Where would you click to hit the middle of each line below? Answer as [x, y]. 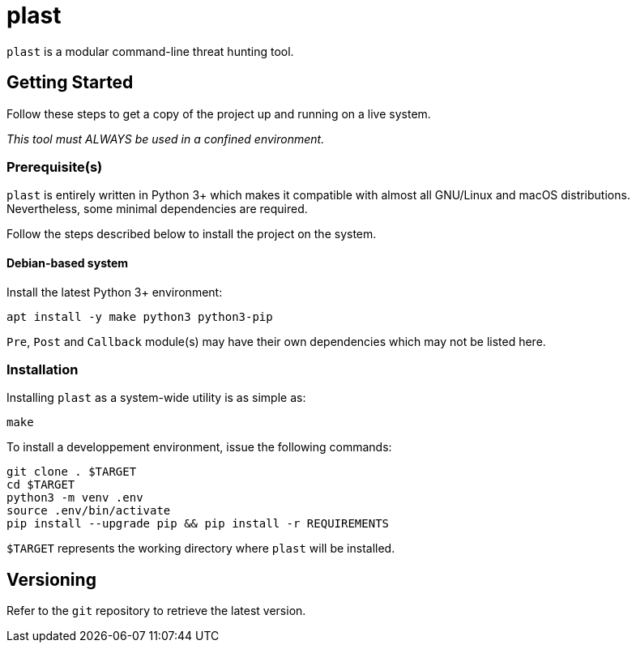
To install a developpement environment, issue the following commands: [199, 447]
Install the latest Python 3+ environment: [115, 292]
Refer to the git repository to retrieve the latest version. [156, 611]
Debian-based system [68, 263]
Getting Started [70, 83]
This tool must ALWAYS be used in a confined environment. [166, 139]
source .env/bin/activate [89, 511]
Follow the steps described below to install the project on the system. [192, 234]
